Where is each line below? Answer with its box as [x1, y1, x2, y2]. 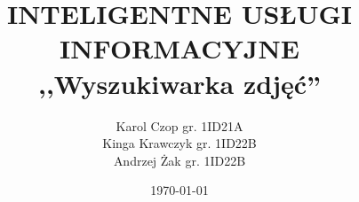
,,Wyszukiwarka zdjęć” [37, 65, 322, 101]
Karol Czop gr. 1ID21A [116, 116, 243, 135]
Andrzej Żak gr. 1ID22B [113, 151, 246, 169]
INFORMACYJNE [60, 30, 299, 66]
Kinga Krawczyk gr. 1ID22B [102, 134, 257, 152]
